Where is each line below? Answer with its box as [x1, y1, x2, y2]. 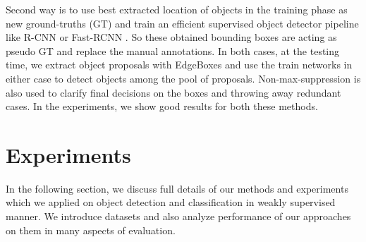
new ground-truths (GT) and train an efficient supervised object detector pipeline [6, 16, 359, 30]
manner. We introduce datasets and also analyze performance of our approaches [6, 209, 351, 224]
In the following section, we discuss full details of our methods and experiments [6, 181, 348, 195]
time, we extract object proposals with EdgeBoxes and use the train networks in [6, 57, 353, 72]
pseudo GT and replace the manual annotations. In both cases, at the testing [6, 43, 340, 58]
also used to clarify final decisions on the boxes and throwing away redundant [6, 85, 341, 99]
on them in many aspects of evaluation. [6, 222, 176, 237]
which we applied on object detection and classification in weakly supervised [6, 195, 336, 210]
